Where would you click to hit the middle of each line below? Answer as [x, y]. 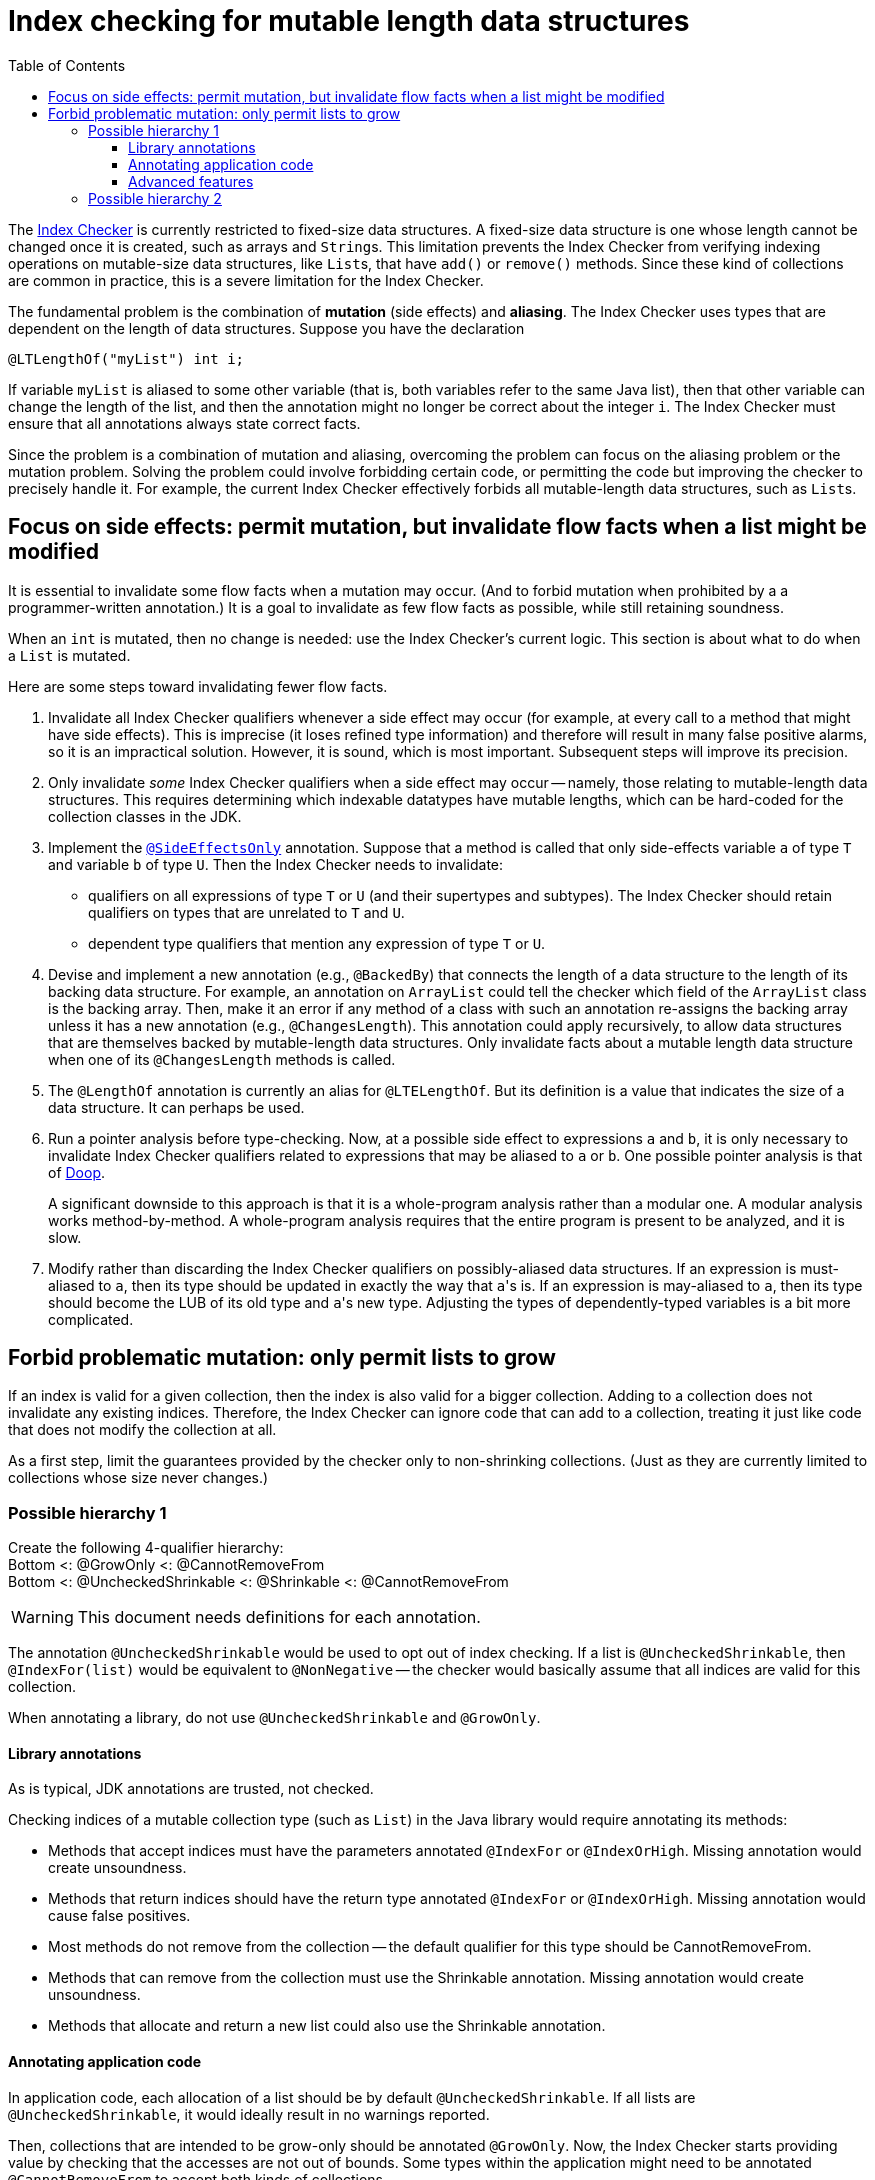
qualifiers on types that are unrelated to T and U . [246, 912]
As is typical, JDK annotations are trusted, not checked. [191, 1789]
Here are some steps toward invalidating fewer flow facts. [198, 686]
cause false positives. [119, 1916]
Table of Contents [67, 65]
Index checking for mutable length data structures [349, 21]
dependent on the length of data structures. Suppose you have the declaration [266, 328]
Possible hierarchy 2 [155, 198]
